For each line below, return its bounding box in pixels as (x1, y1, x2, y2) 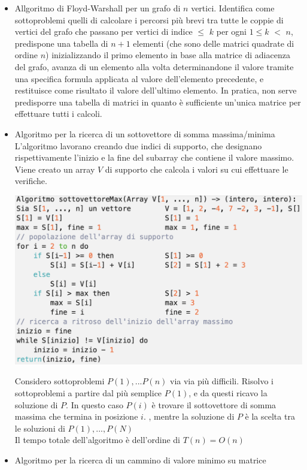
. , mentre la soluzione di (143, 410, 235, 423)
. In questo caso (66, 398, 123, 411)
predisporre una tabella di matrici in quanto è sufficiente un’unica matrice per (14, 95, 301, 108)
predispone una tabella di (14, 37, 108, 49)
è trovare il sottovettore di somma (151, 398, 276, 411)
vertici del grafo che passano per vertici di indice (14, 25, 193, 38)
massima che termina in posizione (14, 410, 138, 423)
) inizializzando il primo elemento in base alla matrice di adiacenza (45, 49, 290, 61)
